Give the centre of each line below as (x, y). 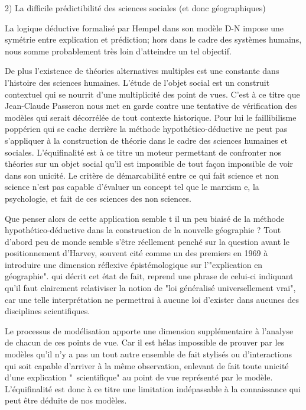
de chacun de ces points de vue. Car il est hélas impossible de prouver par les (145, 342)
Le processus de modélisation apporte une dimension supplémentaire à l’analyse (149, 330)
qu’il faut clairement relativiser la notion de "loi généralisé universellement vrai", (150, 288)
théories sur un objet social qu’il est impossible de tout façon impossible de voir (149, 164)
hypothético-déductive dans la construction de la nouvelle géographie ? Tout (143, 230)
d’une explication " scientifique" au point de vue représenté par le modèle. (139, 377)
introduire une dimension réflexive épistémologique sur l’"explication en (134, 264)
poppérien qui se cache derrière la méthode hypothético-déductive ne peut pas (146, 129)
